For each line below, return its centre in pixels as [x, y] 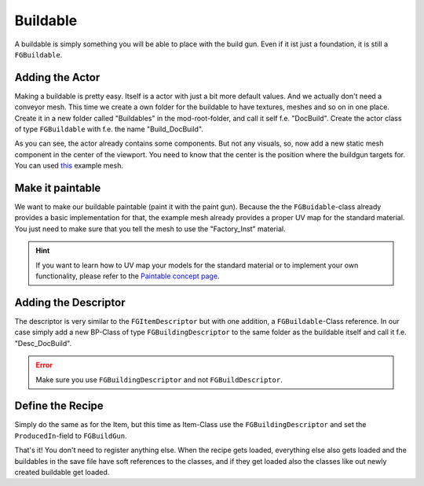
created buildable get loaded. [62, 472]
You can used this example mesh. [69, 166]
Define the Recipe [59, 406]
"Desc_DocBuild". [43, 343]
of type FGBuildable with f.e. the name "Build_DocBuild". [109, 129]
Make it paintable [58, 188]
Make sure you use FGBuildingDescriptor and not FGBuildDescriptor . [159, 379]
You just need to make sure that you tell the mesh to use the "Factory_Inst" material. [150, 229]
